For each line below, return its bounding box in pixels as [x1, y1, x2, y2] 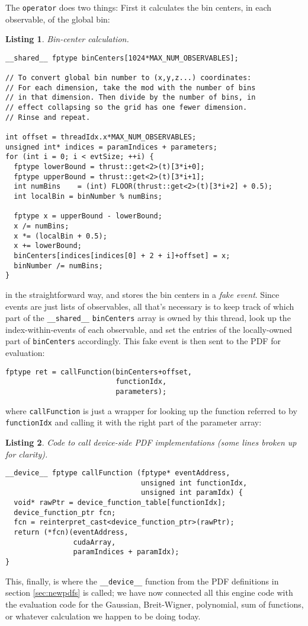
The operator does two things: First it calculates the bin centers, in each [5, 1, 272, 13]
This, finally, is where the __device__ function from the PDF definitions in [5, 574, 279, 587]
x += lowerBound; [14, 241, 82, 250]
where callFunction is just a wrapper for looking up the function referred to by [5, 404, 297, 417]
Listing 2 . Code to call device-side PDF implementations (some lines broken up [5, 436, 297, 448]
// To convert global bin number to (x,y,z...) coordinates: [5, 74, 252, 82]
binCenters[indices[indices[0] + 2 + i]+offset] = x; [14, 251, 230, 260]
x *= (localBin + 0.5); [14, 231, 107, 240]
